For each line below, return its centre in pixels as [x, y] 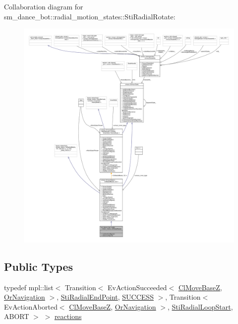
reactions [68, 316]
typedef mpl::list [29, 287]
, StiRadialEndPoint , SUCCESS [105, 297]
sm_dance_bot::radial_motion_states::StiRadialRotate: [90, 16]
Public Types [39, 266]
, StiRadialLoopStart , [200, 306]
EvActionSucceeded [137, 287]
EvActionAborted [31, 306]
